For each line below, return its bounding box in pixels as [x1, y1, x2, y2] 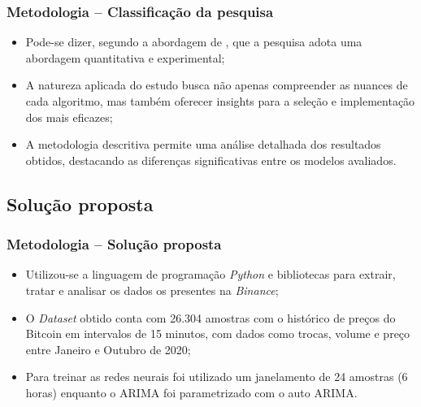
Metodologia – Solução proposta [7, 234, 222, 254]
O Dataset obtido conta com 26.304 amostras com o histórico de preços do [25, 309, 396, 326]
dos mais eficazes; [25, 108, 113, 125]
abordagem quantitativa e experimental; [25, 49, 225, 66]
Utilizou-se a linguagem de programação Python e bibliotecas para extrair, [25, 266, 396, 283]
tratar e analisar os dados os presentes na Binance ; [25, 281, 279, 298]
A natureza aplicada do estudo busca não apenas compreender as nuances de [25, 76, 408, 93]
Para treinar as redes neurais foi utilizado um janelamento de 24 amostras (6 [25, 368, 408, 385]
